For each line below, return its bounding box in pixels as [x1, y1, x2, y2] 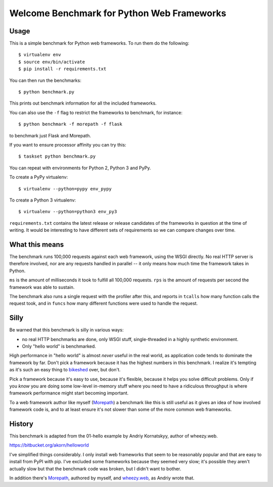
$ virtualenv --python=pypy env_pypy [18, 186, 112, 191]
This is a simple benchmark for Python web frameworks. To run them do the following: [9, 40, 190, 46]
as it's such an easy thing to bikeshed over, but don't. [9, 367, 121, 373]
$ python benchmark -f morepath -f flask [18, 121, 122, 127]
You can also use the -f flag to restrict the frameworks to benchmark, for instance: [9, 109, 183, 116]
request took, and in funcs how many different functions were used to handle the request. [9, 301, 198, 307]
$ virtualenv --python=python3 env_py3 [18, 209, 117, 215]
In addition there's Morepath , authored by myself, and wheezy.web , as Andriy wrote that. [9, 475, 195, 481]
